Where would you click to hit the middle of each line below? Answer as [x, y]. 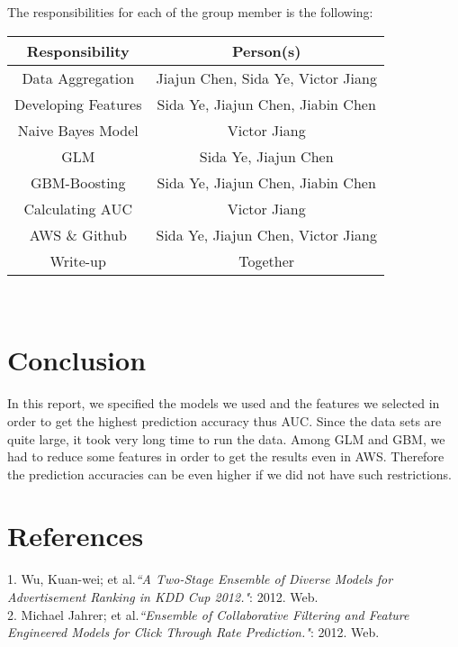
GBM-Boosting [78, 182]
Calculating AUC [78, 208]
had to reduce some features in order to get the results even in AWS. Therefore [226, 456]
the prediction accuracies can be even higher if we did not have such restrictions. [229, 474]
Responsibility [78, 50]
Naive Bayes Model [78, 130]
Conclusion [77, 360]
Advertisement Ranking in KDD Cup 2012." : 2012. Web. [163, 597]
